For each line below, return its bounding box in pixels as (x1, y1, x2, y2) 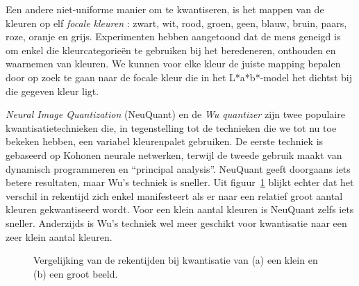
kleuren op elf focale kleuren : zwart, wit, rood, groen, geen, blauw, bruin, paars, (6, 15, 347, 30)
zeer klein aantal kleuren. (6, 229, 112, 244)
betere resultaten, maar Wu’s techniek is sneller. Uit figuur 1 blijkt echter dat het (6, 175, 354, 190)
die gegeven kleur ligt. (6, 83, 99, 98)
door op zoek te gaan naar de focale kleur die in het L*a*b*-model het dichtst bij (6, 69, 352, 84)
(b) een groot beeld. (33, 266, 118, 280)
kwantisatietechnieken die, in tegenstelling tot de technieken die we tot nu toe (6, 120, 337, 135)
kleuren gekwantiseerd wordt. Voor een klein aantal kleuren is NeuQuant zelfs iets (6, 202, 354, 217)
